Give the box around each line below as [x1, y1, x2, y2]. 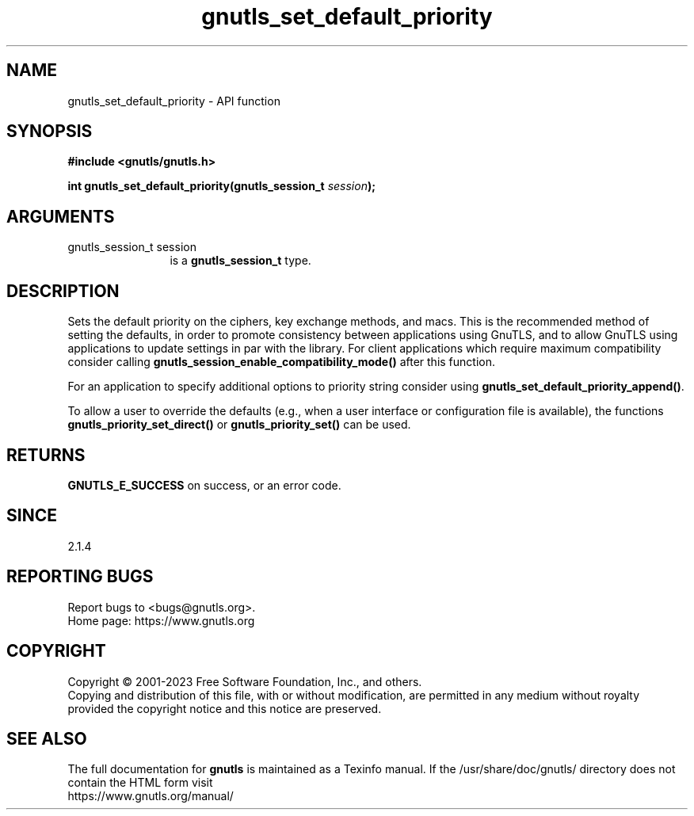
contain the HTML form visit [67, 776, 213, 790]
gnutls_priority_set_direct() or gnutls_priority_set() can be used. [67, 418, 411, 432]
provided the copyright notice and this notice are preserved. [67, 701, 382, 715]
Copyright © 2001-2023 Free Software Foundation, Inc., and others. [67, 674, 422, 688]
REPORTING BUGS [6, 566, 154, 587]
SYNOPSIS [6, 121, 93, 142]
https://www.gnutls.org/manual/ [67, 789, 234, 803]
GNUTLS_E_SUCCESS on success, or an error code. [67, 478, 341, 492]
